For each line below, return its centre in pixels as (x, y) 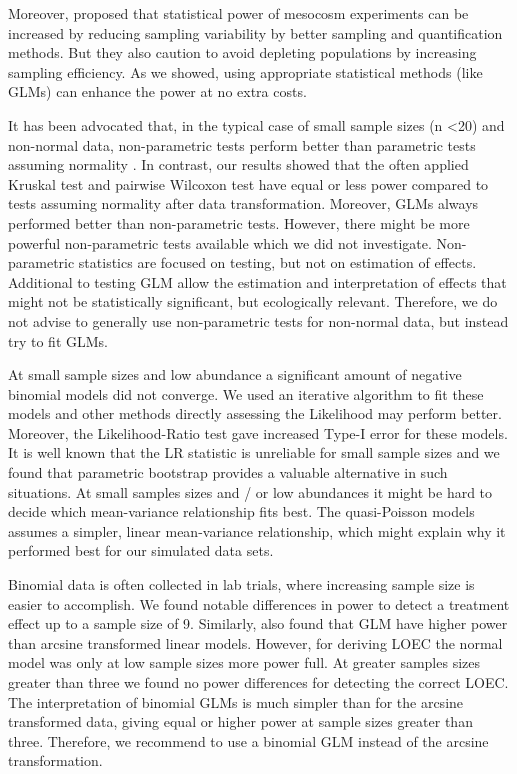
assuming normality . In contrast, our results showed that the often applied (238, 164)
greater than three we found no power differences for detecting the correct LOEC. (258, 682)
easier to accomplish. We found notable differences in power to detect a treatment (259, 603)
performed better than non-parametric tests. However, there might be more (239, 222)
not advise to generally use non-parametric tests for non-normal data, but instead (258, 320)
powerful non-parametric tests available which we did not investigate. (220, 242)
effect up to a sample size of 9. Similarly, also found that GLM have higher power (258, 623)
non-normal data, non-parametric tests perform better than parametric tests (242, 144)
